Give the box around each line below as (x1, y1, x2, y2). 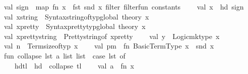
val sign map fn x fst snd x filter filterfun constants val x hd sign (4, 1, 244, 11)
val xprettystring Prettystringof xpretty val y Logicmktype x (4, 30, 220, 41)
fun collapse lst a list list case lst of (4, 50, 126, 60)
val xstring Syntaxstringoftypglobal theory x (4, 11, 149, 21)
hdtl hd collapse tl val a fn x (14, 60, 134, 70)
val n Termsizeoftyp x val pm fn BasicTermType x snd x (4, 40, 214, 51)
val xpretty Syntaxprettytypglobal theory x (4, 21, 146, 31)
